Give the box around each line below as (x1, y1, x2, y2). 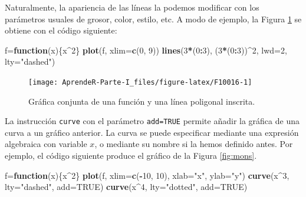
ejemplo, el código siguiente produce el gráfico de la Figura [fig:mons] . (5, 149, 257, 162)
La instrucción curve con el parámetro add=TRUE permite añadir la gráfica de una (5, 115, 300, 127)
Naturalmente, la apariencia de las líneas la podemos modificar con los (5, 1, 259, 13)
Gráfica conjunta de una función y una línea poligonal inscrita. (28, 95, 255, 107)
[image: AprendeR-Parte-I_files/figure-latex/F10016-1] (28, 78, 252, 86)
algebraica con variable (5, 138, 87, 150)
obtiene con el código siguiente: (5, 24, 117, 36)
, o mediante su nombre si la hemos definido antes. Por (94, 138, 293, 150)
